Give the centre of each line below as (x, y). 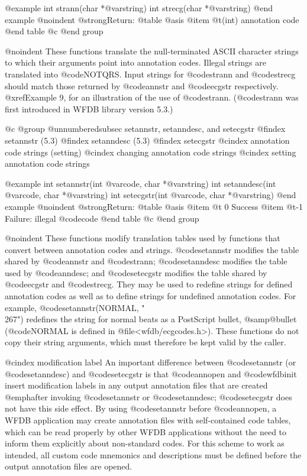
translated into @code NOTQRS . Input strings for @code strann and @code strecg (150, 74)
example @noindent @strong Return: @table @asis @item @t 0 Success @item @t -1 (154, 206)
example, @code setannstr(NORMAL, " (75, 307)
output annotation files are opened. (69, 466)
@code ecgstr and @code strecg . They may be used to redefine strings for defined (149, 284)
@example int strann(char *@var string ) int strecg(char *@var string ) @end (139, 8)
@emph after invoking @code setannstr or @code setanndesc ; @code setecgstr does (148, 396)
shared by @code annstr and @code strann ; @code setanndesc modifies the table (146, 261)
